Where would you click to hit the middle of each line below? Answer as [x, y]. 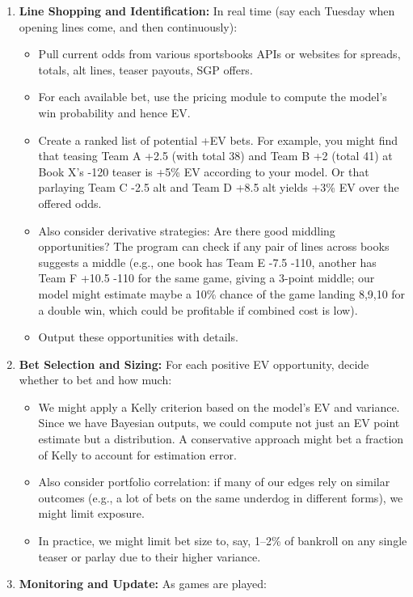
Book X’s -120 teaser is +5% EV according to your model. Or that [204, 171]
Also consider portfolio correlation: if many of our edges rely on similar [214, 482]
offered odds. [70, 203]
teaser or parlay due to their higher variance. [150, 556]
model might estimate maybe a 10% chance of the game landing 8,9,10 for [222, 293]
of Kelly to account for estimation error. [137, 454]
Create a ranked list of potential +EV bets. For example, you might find [218, 140]
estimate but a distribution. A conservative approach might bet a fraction [221, 439]
